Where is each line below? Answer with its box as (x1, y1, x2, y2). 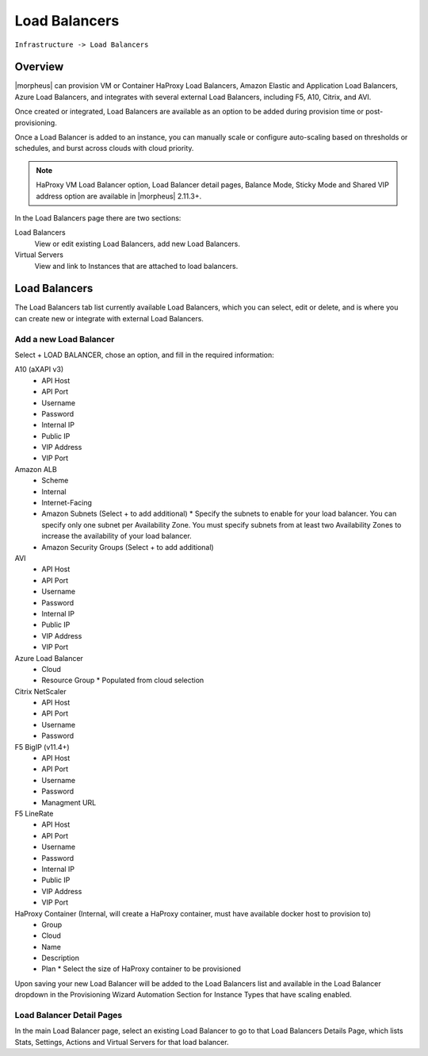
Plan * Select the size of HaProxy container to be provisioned (41, 964, 242, 973)
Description (41, 953, 79, 963)
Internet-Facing (41, 498, 93, 508)
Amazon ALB (14, 464, 57, 474)
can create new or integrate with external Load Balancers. (14, 313, 204, 323)
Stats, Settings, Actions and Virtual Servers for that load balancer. (14, 1037, 229, 1046)
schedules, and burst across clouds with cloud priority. (14, 144, 194, 153)
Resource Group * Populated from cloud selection (41, 675, 204, 685)
